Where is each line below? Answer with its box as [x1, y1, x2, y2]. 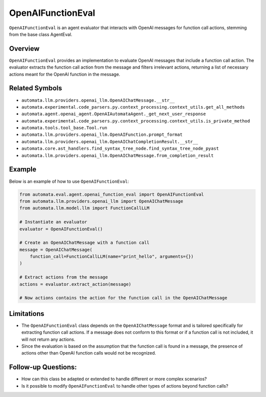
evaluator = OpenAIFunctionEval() [19, 226, 103, 232]
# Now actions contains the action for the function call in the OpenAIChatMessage [19, 295, 228, 301]
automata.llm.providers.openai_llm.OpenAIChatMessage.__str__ [21, 97, 175, 103]
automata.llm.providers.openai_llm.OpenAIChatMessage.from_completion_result [21, 153, 214, 158]
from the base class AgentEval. [9, 31, 72, 37]
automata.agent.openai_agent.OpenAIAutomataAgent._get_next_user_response [21, 111, 206, 117]
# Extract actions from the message [19, 275, 108, 280]
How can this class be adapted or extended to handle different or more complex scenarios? [21, 376, 207, 382]
